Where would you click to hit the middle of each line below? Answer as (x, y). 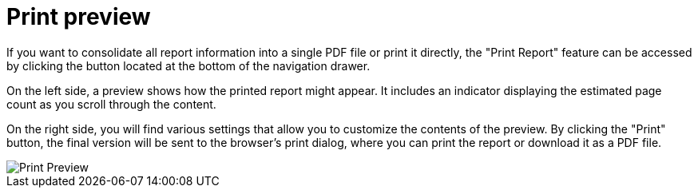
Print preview (79, 17)
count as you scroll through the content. (111, 104)
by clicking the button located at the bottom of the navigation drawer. (188, 65)
